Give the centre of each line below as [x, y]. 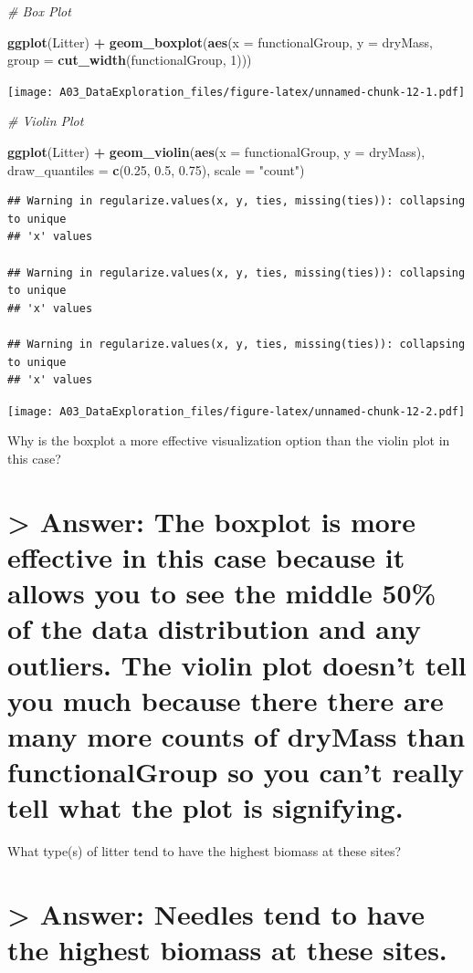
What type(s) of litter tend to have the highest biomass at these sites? [205, 851]
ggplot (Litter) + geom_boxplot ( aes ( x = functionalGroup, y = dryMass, [220, 42]
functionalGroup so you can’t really [236, 772]
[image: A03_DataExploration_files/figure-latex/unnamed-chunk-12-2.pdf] [236, 411]
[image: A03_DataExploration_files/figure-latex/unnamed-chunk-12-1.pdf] [236, 92]
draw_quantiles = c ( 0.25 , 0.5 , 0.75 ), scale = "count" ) [156, 169]
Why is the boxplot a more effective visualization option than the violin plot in [229, 440]
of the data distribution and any [214, 628]
